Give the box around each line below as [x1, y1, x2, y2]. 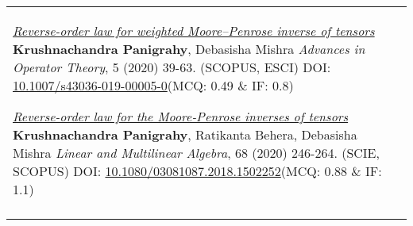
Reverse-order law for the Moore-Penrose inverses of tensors [13, 107, 349, 125]
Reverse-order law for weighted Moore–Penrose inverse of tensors [13, 21, 375, 40]
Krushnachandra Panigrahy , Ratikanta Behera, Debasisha [13, 125, 357, 144]
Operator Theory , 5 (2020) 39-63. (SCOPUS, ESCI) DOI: [13, 58, 331, 76]
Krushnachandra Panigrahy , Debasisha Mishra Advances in [13, 40, 365, 58]
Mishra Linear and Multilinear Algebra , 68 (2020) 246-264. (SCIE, [13, 144, 380, 162]
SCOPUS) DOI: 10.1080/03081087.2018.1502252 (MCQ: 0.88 [13, 162, 347, 180]
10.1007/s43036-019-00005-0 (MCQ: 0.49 [13, 76, 234, 94]
